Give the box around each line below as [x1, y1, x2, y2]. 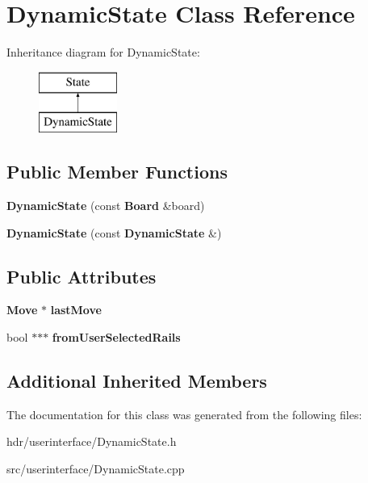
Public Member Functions [6, 159, 228, 184]
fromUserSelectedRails [52, 329, 181, 346]
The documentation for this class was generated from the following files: [6, 405, 362, 422]
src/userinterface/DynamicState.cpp [6, 460, 185, 477]
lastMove [50, 301, 102, 318]
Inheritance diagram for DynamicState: [6, 44, 200, 61]
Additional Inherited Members [6, 368, 267, 393]
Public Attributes [6, 263, 157, 288]
